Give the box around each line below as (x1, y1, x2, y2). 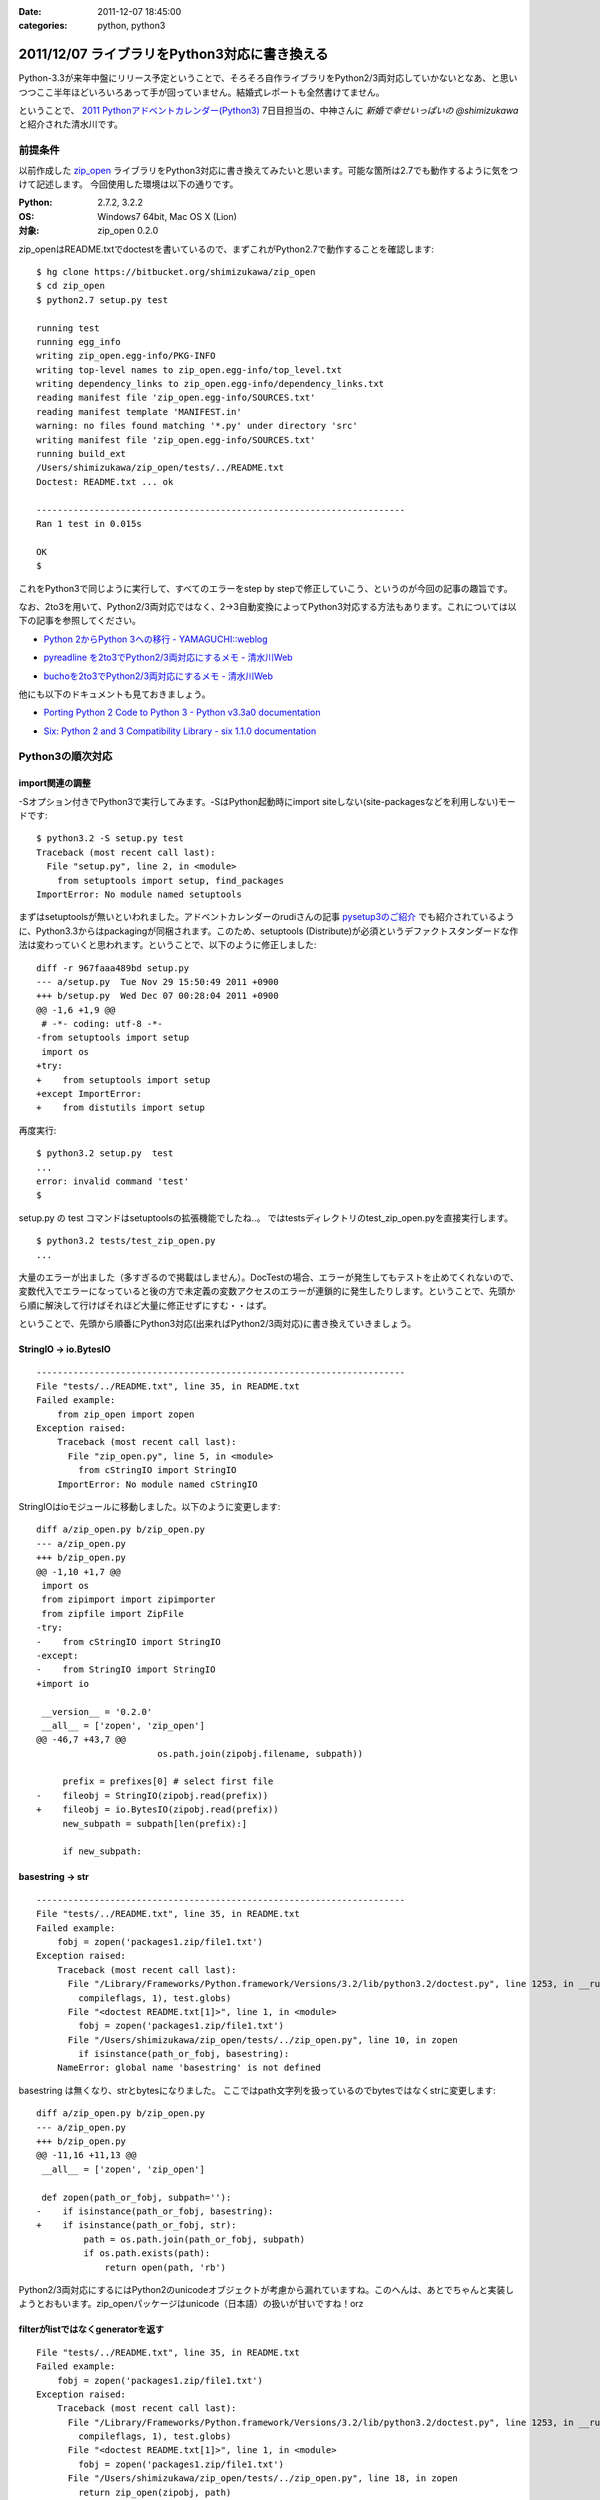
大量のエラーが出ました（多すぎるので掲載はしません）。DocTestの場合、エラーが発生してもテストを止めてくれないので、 (18, 1271, 519, 1283)
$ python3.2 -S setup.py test (36, 833, 185, 844)
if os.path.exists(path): (83, 2248, 211, 2259)
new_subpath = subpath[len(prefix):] (62, 1818, 248, 1829)
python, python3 (97, 20, 166, 32)
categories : (18, 20, 68, 32)
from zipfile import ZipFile (41, 1608, 185, 1619)
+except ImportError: (36, 1088, 142, 1100)
